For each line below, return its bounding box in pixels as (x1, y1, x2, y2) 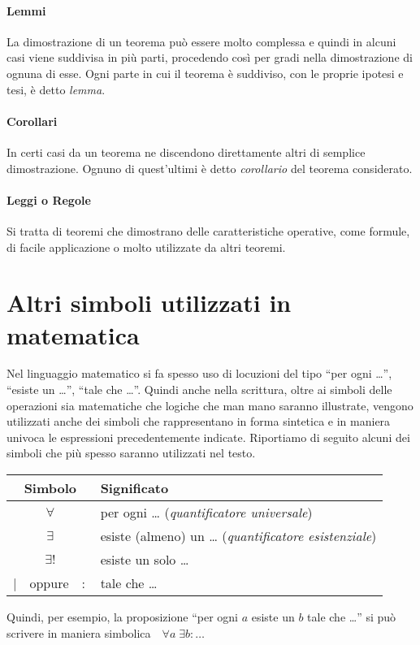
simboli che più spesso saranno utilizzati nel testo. (6, 444, 256, 461)
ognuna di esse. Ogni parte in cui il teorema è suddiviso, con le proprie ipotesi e (6, 64, 404, 81)
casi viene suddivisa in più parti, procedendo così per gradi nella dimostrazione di (6, 49, 413, 66)
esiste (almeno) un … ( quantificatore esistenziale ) (100, 526, 377, 546)
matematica (6, 318, 140, 351)
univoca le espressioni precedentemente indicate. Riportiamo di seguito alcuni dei (6, 428, 410, 445)
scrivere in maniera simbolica (6, 624, 151, 641)
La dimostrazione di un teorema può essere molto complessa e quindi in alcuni (6, 32, 396, 50)
